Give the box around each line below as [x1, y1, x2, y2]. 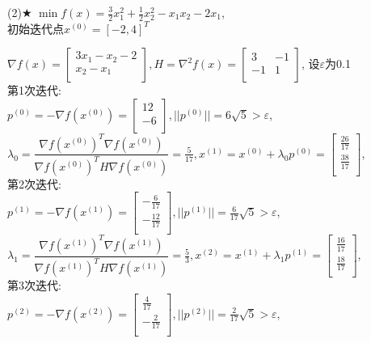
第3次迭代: [7, 277, 61, 294]
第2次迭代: [7, 175, 61, 192]
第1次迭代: [7, 82, 61, 99]
